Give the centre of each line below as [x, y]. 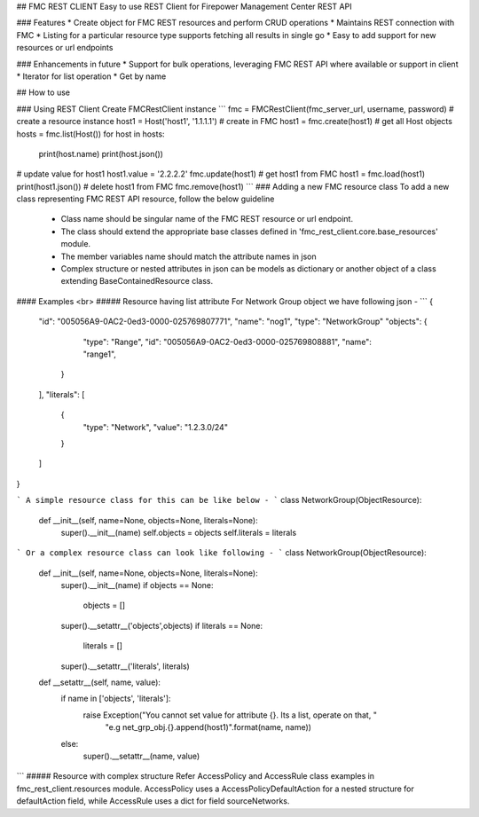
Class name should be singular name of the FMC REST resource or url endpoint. [207, 219]
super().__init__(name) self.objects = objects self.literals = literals [179, 532]
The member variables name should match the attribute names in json [188, 256]
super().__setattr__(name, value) [141, 756]
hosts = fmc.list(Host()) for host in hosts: [90, 134]
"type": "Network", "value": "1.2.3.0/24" [155, 427]
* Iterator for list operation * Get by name [91, 76]
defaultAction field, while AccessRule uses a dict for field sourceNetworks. [153, 801]
